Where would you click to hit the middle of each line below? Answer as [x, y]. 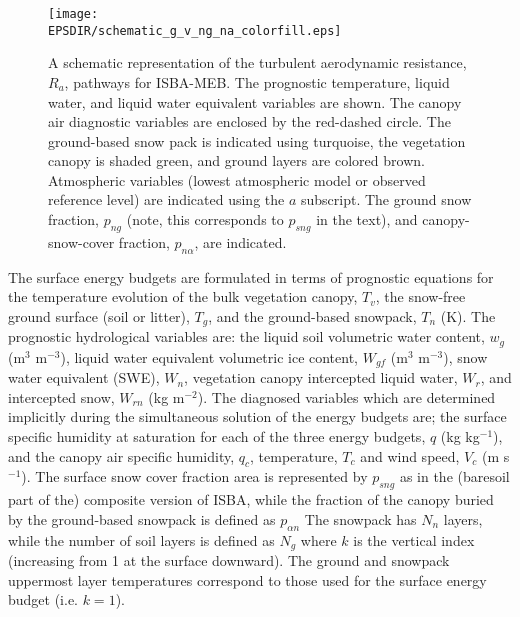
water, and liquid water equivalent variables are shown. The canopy [255, 101]
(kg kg [460, 435]
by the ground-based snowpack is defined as [142, 518]
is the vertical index [414, 539]
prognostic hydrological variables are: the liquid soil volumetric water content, [246, 336]
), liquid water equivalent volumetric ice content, [209, 356]
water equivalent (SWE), [84, 377]
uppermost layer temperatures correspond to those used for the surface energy [247, 579]
